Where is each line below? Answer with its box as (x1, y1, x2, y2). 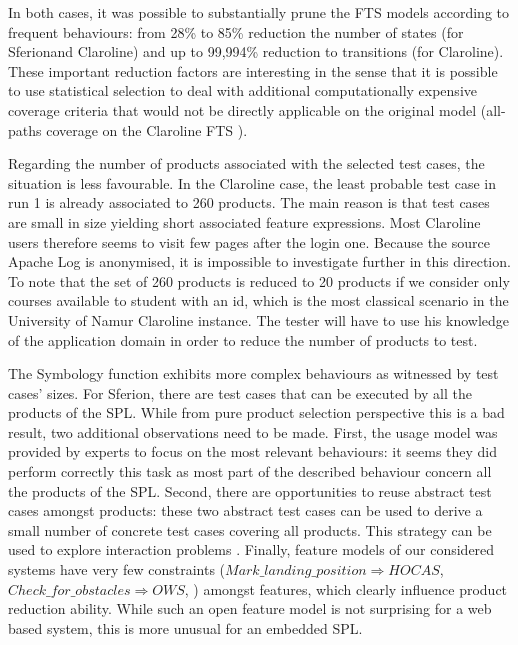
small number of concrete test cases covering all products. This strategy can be (8, 519, 492, 540)
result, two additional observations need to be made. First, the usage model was (8, 421, 498, 442)
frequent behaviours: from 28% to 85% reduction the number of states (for (8, 21, 464, 42)
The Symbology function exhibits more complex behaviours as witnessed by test (8, 363, 499, 384)
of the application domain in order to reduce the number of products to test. (8, 329, 478, 350)
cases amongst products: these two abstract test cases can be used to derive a (8, 500, 483, 521)
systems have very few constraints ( (8, 559, 226, 580)
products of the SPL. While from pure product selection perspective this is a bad (8, 402, 505, 423)
